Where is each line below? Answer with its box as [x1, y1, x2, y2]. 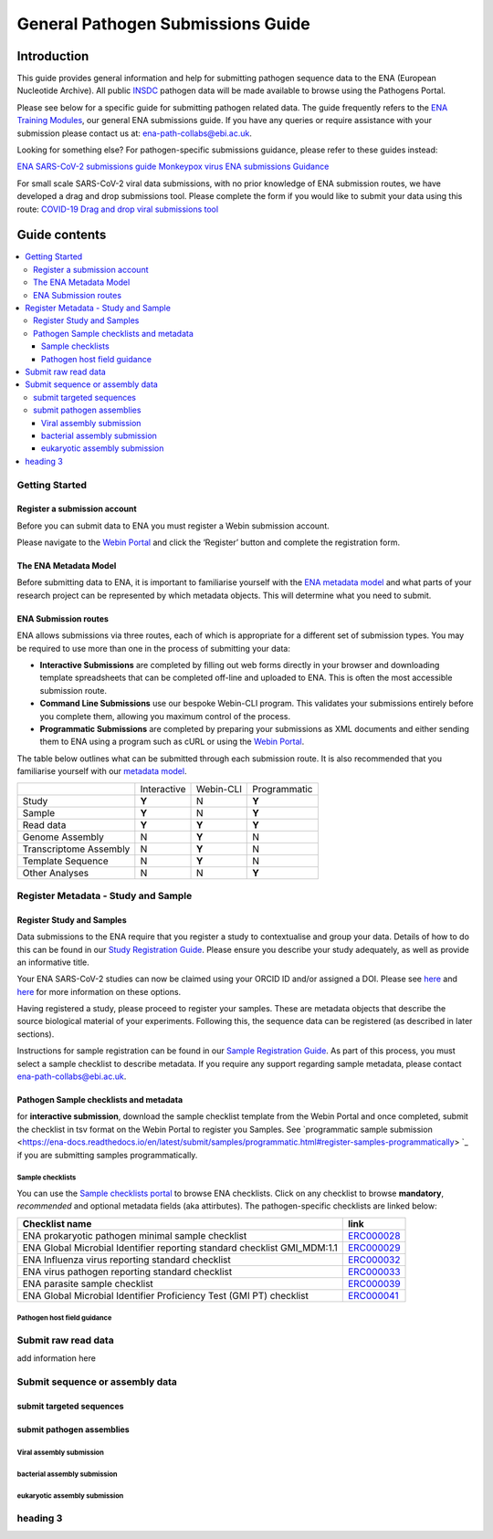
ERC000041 [347, 1289, 399, 1302]
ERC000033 [347, 1265, 401, 1278]
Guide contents [16, 227, 107, 243]
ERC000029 [347, 1241, 401, 1254]
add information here [16, 1353, 96, 1364]
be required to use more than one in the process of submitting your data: [16, 643, 291, 654]
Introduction [16, 48, 89, 64]
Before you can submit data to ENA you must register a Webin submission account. [16, 520, 330, 531]
